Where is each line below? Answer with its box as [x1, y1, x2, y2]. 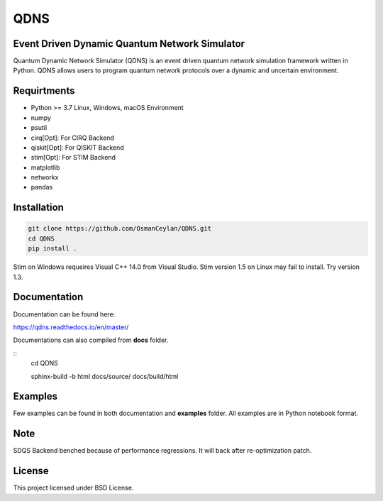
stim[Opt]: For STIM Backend [30, 153, 116, 162]
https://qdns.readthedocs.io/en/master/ [13, 323, 129, 331]
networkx [30, 173, 59, 182]
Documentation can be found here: [13, 309, 116, 319]
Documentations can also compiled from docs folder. [13, 336, 169, 344]
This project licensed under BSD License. [13, 483, 134, 492]
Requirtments [13, 85, 75, 97]
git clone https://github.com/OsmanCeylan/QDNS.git [28, 224, 212, 233]
